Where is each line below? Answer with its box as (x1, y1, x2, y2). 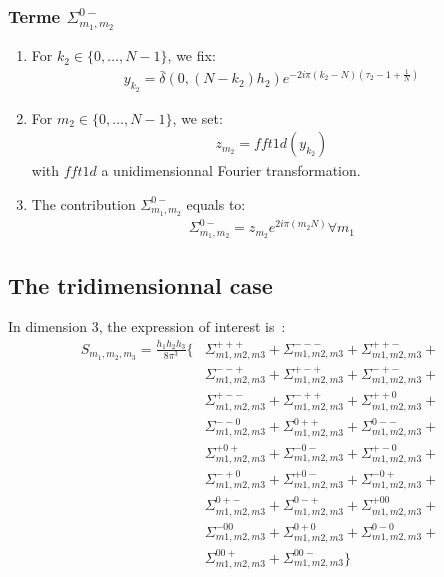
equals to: (186, 193, 246, 214)
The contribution (31, 193, 136, 214)
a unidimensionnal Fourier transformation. (101, 160, 361, 181)
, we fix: (167, 45, 216, 66)
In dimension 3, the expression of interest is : (8, 316, 286, 337)
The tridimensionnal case (8, 269, 273, 300)
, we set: (172, 107, 223, 128)
